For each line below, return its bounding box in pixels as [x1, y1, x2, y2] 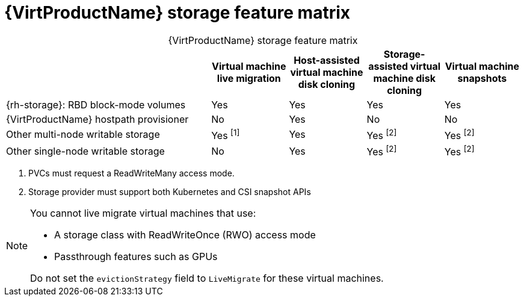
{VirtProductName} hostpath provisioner [6, 113, 189, 125]
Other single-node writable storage [6, 144, 165, 157]
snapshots [457, 72, 507, 84]
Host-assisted [294, 54, 360, 66]
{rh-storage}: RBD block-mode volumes [6, 98, 186, 111]
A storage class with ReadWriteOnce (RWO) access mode [54, 229, 316, 241]
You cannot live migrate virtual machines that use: [30, 207, 256, 220]
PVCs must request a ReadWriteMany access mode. [28, 168, 235, 179]
